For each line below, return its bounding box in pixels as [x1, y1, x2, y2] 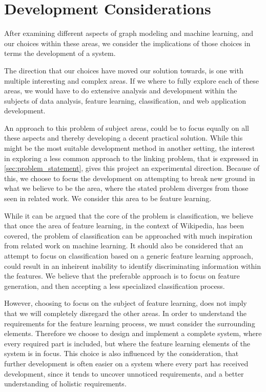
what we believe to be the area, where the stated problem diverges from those [4, 183, 249, 193]
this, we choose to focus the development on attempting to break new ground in [4, 172, 255, 183]
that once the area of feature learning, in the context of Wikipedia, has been [4, 220, 244, 231]
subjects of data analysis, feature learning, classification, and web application [4, 95, 246, 106]
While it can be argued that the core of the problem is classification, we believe [4, 210, 254, 221]
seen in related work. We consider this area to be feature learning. [4, 193, 212, 204]
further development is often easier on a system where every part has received [4, 358, 249, 368]
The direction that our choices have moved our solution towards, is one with [4, 65, 243, 75]
